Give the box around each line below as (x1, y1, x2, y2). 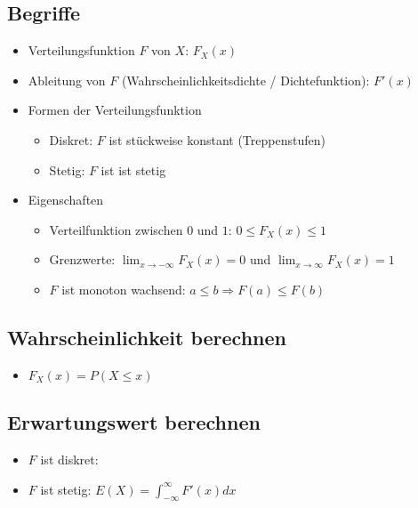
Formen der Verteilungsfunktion (28, 101, 202, 119)
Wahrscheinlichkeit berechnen (7, 323, 286, 351)
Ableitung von (28, 70, 106, 89)
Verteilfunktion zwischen (49, 220, 183, 238)
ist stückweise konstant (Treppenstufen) (109, 130, 326, 149)
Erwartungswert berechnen (7, 408, 261, 436)
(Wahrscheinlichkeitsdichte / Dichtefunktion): (121, 70, 370, 89)
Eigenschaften (28, 190, 104, 209)
